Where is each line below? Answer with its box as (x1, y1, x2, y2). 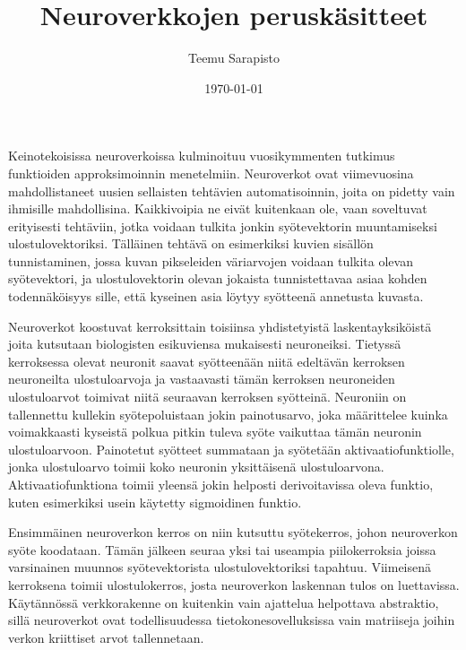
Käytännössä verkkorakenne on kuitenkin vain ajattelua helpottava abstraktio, (8, 593, 439, 611)
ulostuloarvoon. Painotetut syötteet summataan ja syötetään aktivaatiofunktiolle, (8, 439, 454, 458)
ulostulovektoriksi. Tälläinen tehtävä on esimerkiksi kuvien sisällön (8, 234, 374, 253)
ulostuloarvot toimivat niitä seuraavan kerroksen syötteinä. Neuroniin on (8, 387, 407, 406)
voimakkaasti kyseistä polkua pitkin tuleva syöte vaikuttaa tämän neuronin (8, 422, 422, 441)
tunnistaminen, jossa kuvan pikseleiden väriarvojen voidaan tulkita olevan (8, 251, 413, 270)
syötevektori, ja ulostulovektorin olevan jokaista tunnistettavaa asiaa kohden (8, 269, 427, 288)
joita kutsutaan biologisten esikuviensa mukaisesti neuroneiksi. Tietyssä (8, 334, 401, 353)
